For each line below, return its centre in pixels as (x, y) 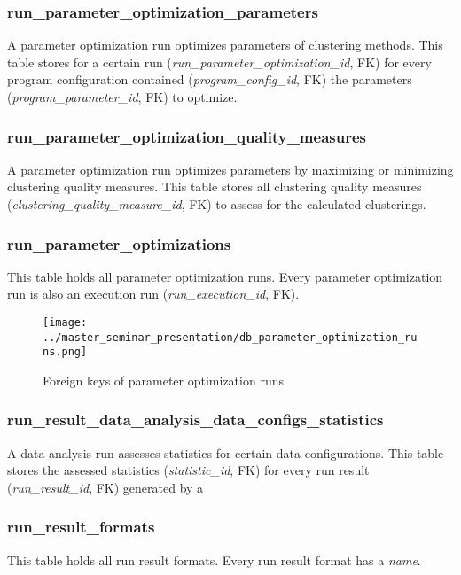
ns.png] (65, 352)
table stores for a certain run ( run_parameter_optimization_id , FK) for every (219, 62)
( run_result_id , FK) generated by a (105, 487)
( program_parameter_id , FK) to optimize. (122, 97)
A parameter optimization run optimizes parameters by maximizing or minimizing (230, 169)
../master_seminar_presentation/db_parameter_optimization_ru (230, 337)
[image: (65, 322)
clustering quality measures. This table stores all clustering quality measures (215, 186)
